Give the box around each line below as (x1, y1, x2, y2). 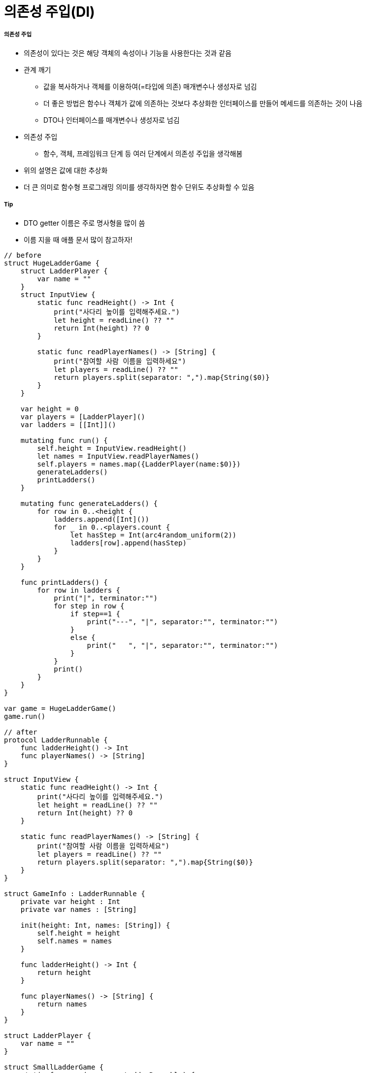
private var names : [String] (20, 905, 137, 913)
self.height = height (37, 929, 121, 937)
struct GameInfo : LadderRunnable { (4, 889, 145, 898)
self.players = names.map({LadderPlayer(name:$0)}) (37, 460, 241, 468)
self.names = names (37, 937, 112, 945)
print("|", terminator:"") (54, 594, 158, 602)
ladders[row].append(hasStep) (70, 538, 187, 547)
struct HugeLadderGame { (4, 259, 100, 267)
